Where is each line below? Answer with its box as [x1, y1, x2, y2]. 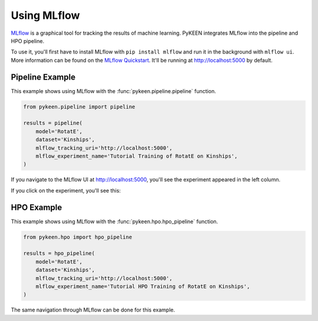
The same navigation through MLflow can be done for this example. [11, 306, 175, 313]
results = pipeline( [23, 120, 82, 127]
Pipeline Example [11, 72, 76, 82]
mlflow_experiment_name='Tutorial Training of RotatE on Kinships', [35, 153, 238, 159]
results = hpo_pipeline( [23, 250, 95, 257]
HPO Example [11, 202, 62, 212]
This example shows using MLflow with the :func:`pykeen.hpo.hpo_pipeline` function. [11, 218, 218, 225]
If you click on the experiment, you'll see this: [11, 187, 121, 194]
